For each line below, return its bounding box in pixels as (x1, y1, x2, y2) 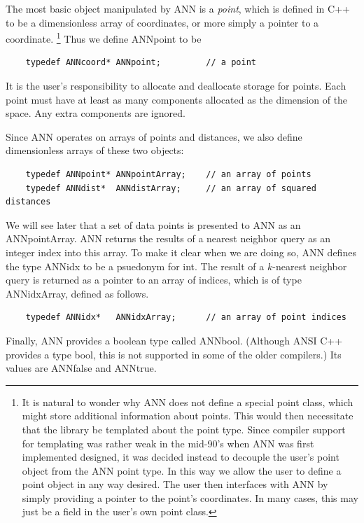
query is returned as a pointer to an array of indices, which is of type (6, 272, 302, 287)
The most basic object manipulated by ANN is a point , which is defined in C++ (6, 1, 350, 15)
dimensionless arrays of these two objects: (6, 143, 184, 158)
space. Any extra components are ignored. (6, 106, 185, 120)
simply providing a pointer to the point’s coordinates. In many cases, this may (22, 490, 358, 505)
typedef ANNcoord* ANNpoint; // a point (25, 57, 256, 68)
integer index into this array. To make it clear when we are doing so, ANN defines (6, 244, 356, 259)
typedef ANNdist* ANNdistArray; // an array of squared (25, 183, 316, 193)
